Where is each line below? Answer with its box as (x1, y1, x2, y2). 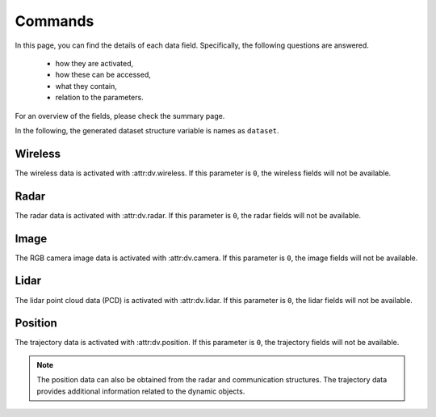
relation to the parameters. (55, 93, 145, 103)
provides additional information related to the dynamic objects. (36, 386, 245, 396)
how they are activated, (55, 58, 134, 68)
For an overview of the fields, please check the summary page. (15, 111, 225, 120)
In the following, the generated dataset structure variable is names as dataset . (15, 125, 279, 135)
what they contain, (55, 81, 117, 91)
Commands (15, 12, 94, 30)
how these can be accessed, (55, 69, 151, 80)
